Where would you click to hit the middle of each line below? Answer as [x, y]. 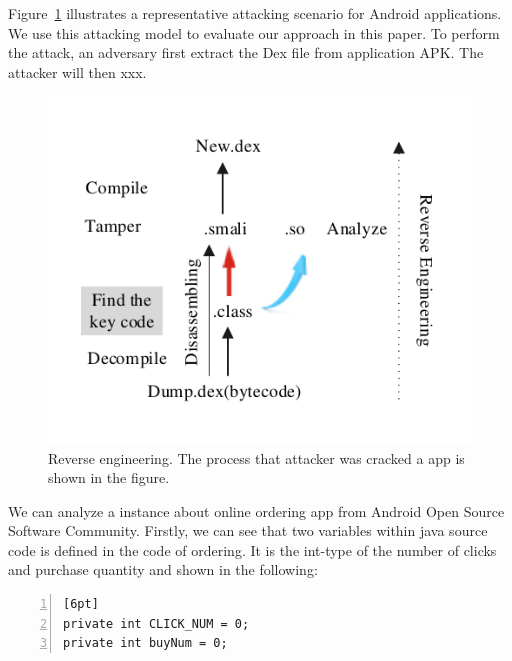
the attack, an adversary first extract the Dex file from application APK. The [246, 52]
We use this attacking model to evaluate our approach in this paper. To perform [254, 32]
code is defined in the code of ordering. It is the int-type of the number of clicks [252, 549]
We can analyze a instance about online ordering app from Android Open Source [256, 510]
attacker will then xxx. [77, 71]
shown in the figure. [109, 477]
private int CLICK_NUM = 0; [156, 623]
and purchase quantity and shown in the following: [163, 569]
